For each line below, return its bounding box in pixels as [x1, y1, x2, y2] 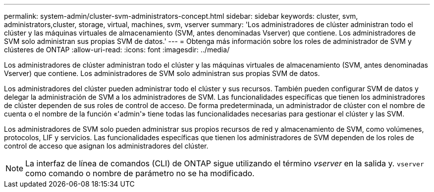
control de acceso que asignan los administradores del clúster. [4, 142, 209, 150]
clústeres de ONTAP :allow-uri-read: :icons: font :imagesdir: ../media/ [4, 45, 230, 54]
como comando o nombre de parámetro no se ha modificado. [25, 168, 255, 178]
